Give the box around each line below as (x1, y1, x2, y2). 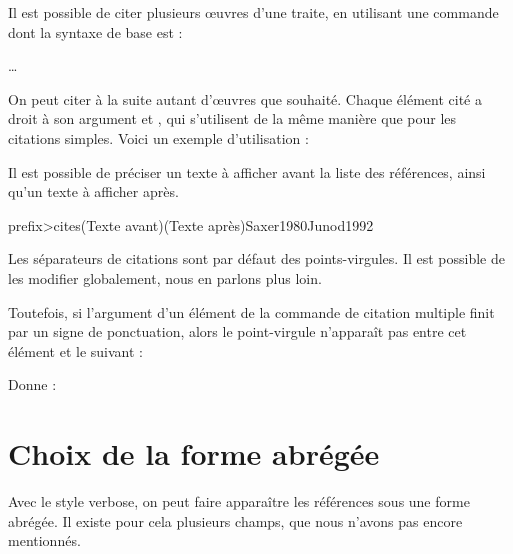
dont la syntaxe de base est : (8, 21, 183, 42)
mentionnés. (8, 530, 81, 551)
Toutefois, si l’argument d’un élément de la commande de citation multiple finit (8, 301, 495, 322)
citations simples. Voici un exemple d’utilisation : (8, 127, 309, 148)
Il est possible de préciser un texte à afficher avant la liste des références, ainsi (8, 161, 486, 182)
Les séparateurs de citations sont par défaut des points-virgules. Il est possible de (8, 248, 505, 269)
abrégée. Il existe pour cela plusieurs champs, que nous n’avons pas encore (8, 510, 463, 531)
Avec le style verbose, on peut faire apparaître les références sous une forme (8, 491, 470, 512)
